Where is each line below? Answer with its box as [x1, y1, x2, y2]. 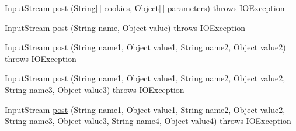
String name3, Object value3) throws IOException [5, 83, 184, 95]
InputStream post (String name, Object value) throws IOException [5, 21, 245, 33]
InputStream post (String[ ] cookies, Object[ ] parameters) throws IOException [5, 2, 285, 13]
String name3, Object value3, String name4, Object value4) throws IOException [5, 115, 291, 127]
